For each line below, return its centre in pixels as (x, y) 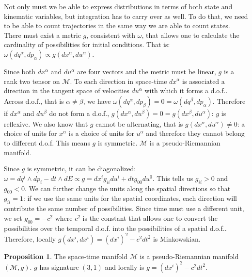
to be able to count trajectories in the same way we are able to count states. (117, 25)
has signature (59, 267)
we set (13, 218)
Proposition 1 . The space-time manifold (66, 256)
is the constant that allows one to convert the (150, 218)
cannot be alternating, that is (139, 123)
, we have (97, 101)
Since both (20, 71)
